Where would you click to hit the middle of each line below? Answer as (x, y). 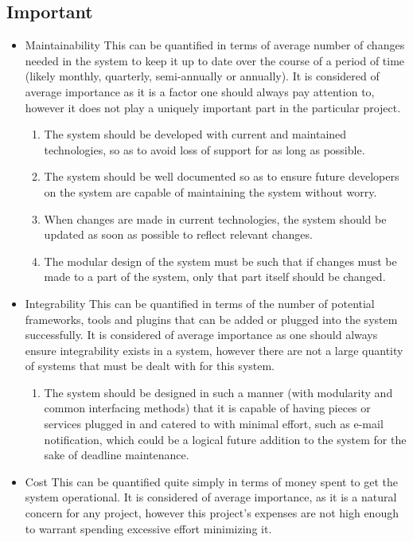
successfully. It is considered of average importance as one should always (201, 335)
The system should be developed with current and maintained (195, 134)
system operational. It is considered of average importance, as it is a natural (211, 497)
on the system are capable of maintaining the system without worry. (210, 191)
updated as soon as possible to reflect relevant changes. (178, 234)
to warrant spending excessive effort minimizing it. (148, 528)
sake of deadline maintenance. (117, 455)
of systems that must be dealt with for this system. (150, 366)
